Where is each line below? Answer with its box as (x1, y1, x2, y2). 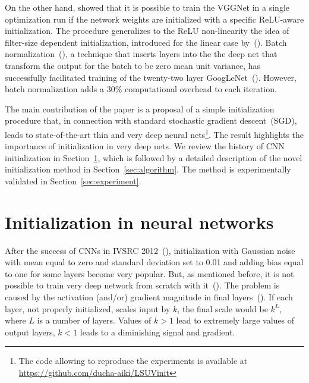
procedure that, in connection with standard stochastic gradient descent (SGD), (5, 114, 297, 127)
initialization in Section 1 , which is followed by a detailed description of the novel (5, 151, 302, 164)
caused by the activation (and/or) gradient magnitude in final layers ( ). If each (5, 291, 293, 303)
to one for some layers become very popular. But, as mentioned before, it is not (5, 267, 294, 280)
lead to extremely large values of (176, 314, 295, 327)
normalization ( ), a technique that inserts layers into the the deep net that (5, 48, 278, 60)
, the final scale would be (177, 302, 268, 315)
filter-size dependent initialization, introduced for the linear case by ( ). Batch (5, 36, 287, 48)
